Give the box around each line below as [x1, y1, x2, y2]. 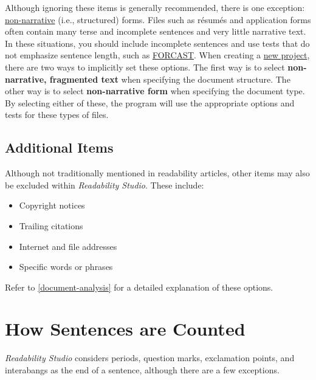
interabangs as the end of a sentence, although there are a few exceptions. [5, 364, 280, 376]
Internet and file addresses [19, 240, 117, 252]
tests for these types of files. [5, 108, 109, 121]
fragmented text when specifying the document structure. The [49, 72, 290, 85]
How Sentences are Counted [5, 316, 246, 341]
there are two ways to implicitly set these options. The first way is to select [5, 60, 285, 73]
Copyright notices [19, 199, 85, 212]
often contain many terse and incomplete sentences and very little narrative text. [5, 25, 306, 38]
